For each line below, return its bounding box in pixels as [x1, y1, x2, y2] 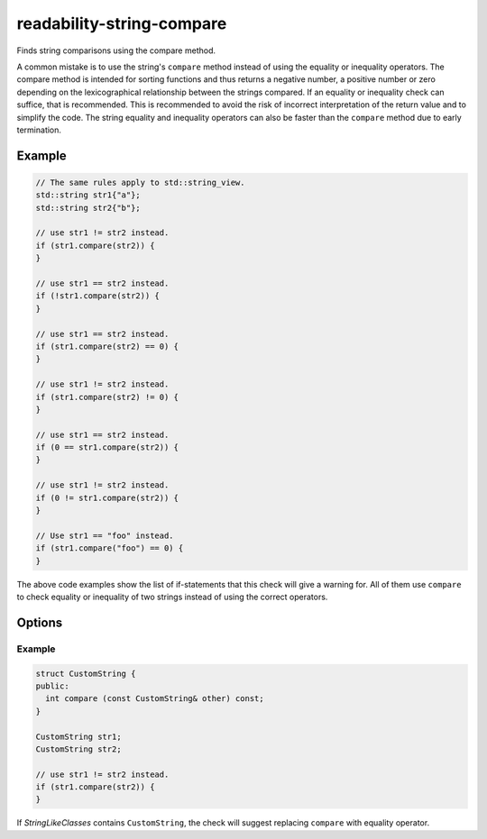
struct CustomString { [35, 668, 136, 679]
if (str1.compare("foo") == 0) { [35, 543, 184, 553]
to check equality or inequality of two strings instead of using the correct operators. [16, 591, 328, 602]
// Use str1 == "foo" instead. [35, 530, 175, 541]
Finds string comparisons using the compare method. [16, 45, 216, 56]
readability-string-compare [16, 14, 227, 33]
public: [35, 680, 69, 691]
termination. [16, 124, 62, 135]
